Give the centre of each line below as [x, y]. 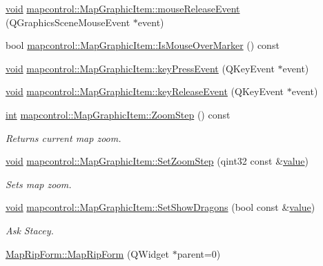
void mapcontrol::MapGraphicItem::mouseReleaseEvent [123, 8]
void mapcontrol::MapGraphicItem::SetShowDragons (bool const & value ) [160, 207]
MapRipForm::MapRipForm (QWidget [87, 253]
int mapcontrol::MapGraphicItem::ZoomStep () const [118, 114]
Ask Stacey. [30, 230]
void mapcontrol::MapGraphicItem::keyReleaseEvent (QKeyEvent [145, 91]
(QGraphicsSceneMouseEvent [68, 22]
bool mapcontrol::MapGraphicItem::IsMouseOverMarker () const [143, 45]
